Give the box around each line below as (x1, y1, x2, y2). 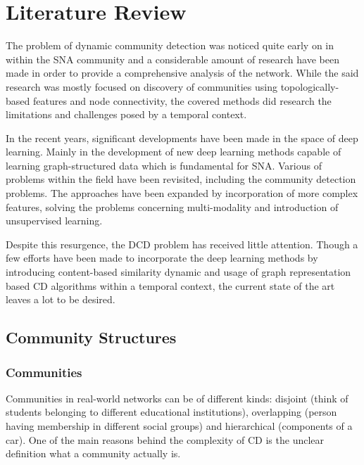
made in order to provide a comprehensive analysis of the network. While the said (6, 65, 359, 80)
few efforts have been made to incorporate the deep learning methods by (6, 250, 318, 265)
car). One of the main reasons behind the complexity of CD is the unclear (6, 432, 325, 447)
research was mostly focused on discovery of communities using (6, 79, 277, 94)
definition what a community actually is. (6, 446, 181, 461)
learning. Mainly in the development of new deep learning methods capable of (6, 144, 341, 159)
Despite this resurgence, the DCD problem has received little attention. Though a (6, 236, 358, 251)
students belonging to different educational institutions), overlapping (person (6, 405, 337, 419)
